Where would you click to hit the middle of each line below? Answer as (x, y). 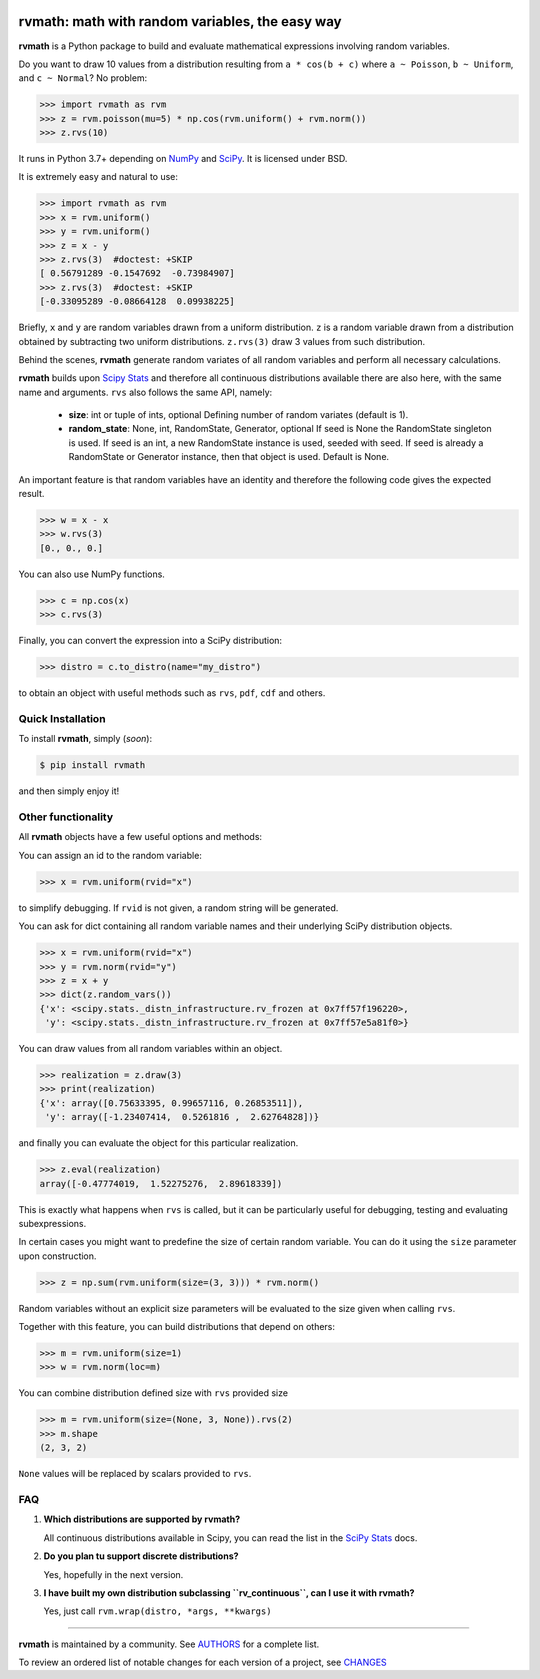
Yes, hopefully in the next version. (113, 1574)
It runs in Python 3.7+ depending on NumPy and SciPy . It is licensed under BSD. (183, 159)
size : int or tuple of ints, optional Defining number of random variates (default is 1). (238, 415)
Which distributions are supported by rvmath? (141, 1519)
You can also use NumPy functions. (91, 574)
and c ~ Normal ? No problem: (83, 78)
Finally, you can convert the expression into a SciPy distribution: (150, 641)
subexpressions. (52, 1223)
